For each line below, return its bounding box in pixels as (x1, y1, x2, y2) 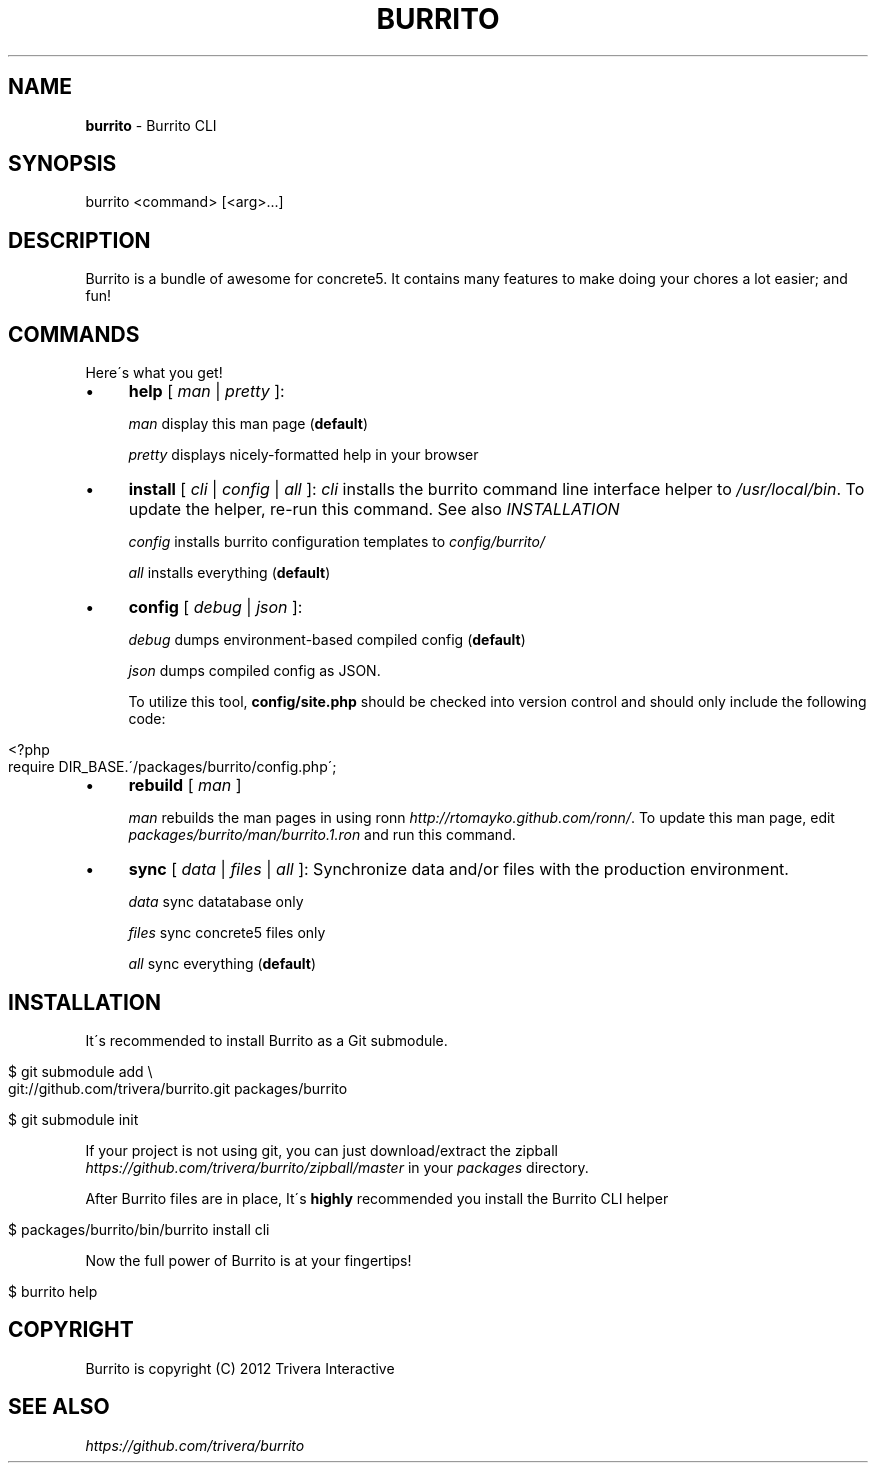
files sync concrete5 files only (128, 924, 326, 942)
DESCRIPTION (8, 227, 151, 253)
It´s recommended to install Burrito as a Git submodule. (85, 1031, 448, 1049)
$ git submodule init (8, 1110, 139, 1128)
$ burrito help (8, 1282, 98, 1300)
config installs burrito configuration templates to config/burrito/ (128, 533, 546, 551)
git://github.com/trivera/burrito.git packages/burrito (8, 1079, 348, 1097)
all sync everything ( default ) (128, 955, 317, 973)
